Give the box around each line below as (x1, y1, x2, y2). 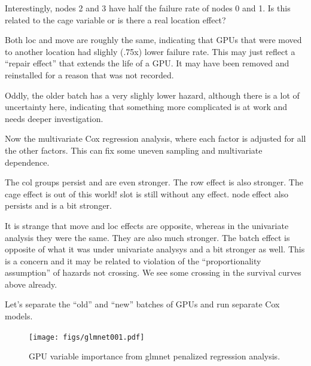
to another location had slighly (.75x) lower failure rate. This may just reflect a (5, 45, 295, 57)
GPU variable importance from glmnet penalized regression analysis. (29, 350, 280, 362)
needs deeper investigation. (5, 112, 103, 124)
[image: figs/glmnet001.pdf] (29, 333, 145, 341)
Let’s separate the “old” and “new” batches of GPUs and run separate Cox (5, 298, 280, 310)
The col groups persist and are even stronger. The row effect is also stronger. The (5, 176, 303, 188)
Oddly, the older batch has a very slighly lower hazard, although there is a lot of (5, 89, 300, 101)
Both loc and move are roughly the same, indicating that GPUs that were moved (5, 33, 302, 46)
